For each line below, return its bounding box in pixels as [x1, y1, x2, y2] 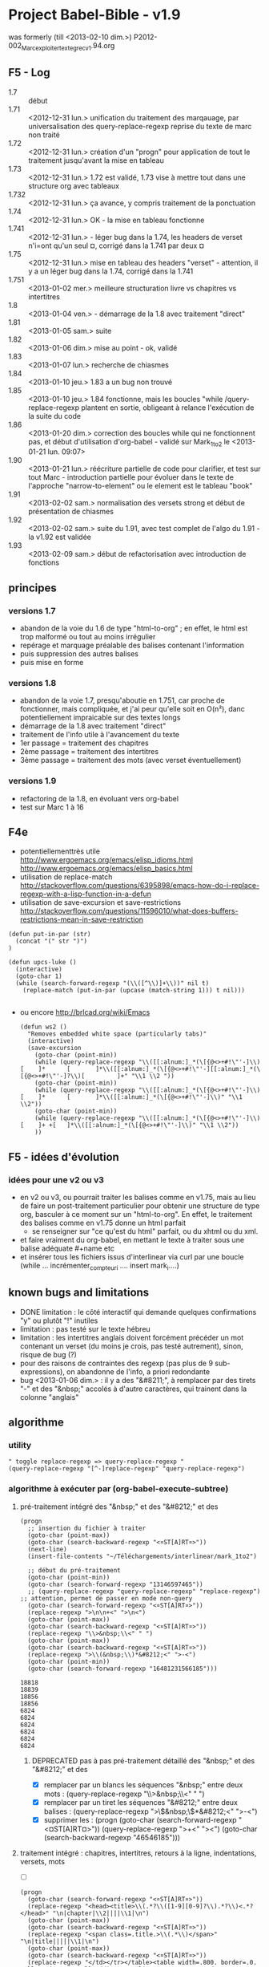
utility [8, 1440, 32, 1451]
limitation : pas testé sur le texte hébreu [19, 1324, 151, 1333]
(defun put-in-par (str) [8, 931, 91, 939]
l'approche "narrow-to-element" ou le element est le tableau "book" [28, 481, 253, 491]
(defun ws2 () [19, 1023, 67, 1032]
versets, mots [19, 1856, 66, 1866]
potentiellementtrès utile [19, 846, 100, 856]
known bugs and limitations [8, 1286, 150, 1300]
